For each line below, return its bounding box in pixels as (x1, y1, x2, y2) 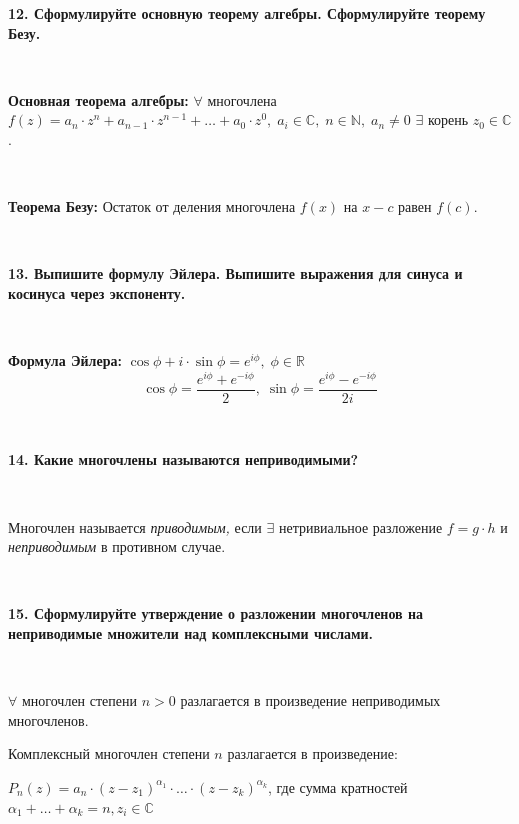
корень (427, 109, 469, 130)
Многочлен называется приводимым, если (8, 516, 262, 537)
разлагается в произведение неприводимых (180, 690, 441, 711)
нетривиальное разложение (278, 516, 443, 537)
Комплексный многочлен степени (8, 743, 210, 764)
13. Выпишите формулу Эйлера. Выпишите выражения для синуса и (8, 263, 463, 284)
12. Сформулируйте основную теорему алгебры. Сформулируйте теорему (8, 3, 486, 23)
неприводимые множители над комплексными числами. (8, 623, 374, 644)
